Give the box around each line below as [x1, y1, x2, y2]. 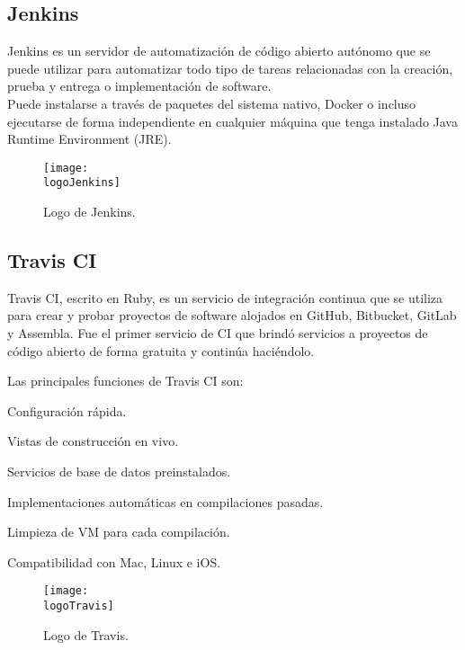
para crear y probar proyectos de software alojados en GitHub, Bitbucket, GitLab [7, 306, 457, 325]
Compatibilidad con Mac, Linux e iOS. [7, 552, 221, 571]
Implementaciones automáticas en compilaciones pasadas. [7, 492, 324, 511]
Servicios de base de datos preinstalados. [7, 462, 231, 481]
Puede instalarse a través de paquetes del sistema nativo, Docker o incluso [7, 93, 416, 112]
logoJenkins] [43, 176, 121, 190]
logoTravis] [43, 600, 114, 613]
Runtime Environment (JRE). [7, 129, 172, 148]
